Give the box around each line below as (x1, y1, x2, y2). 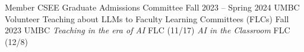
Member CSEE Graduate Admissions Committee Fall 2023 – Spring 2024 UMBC (5, 1, 300, 13)
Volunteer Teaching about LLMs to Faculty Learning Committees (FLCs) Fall (5, 12, 289, 25)
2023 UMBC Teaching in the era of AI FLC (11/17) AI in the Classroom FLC (5, 24, 290, 36)
